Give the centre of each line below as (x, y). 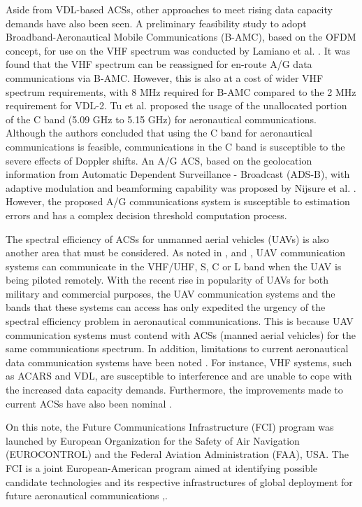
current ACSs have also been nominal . (89, 403)
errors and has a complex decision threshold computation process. (146, 215)
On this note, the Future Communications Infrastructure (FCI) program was (170, 427)
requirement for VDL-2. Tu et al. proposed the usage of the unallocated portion (176, 105)
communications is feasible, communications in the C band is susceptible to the (175, 146)
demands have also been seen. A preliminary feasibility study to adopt (156, 23)
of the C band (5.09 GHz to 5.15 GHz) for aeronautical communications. (161, 119)
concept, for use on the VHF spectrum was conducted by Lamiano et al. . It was (178, 50)
